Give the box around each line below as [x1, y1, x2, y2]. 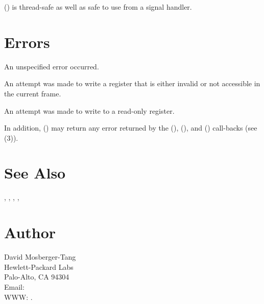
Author [4, 222, 56, 243]
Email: [4, 281, 25, 292]
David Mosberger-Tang [4, 251, 76, 262]
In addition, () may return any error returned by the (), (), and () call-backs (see [4, 122, 257, 133]
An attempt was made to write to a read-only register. [4, 105, 175, 116]
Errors [4, 31, 50, 52]
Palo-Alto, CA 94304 [4, 271, 69, 282]
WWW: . [4, 291, 33, 302]
